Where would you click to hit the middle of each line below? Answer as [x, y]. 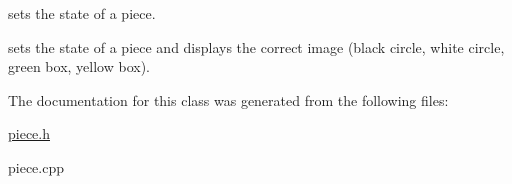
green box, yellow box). [79, 66]
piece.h [29, 133]
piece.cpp [36, 166]
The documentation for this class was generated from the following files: [228, 99]
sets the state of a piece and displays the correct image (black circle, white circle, [256, 46]
